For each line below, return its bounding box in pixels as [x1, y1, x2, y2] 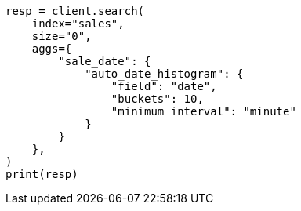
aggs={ [31, 42, 72, 55]
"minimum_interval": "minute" [111, 105, 296, 118]
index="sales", [31, 17, 125, 30]
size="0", [31, 30, 92, 42]
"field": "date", [111, 80, 217, 93]
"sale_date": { [58, 55, 151, 67]
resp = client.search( [5, 5, 145, 17]
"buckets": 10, [111, 93, 204, 105]
